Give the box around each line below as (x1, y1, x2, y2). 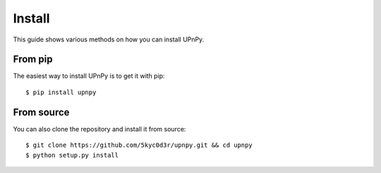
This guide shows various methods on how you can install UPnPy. (13, 35, 205, 44)
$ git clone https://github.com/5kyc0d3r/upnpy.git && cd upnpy (25, 141, 253, 149)
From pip (13, 53, 53, 65)
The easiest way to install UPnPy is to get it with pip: (13, 72, 165, 80)
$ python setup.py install (25, 151, 119, 159)
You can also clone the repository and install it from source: (13, 124, 186, 133)
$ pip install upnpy (25, 88, 97, 96)
